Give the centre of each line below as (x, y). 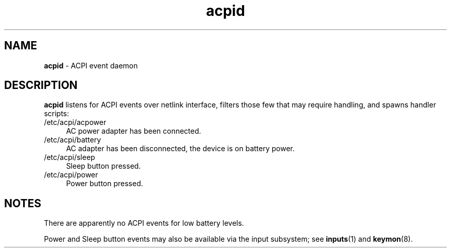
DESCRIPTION (41, 85)
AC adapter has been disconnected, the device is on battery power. (180, 149)
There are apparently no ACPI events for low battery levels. (144, 223)
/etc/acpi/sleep (70, 157)
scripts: (57, 114)
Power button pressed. (105, 184)
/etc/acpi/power (71, 175)
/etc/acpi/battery (73, 140)
